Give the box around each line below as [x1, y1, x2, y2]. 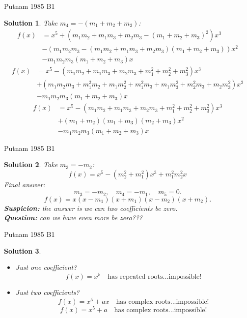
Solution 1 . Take [4, 17, 58, 28]
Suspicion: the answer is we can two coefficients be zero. [4, 202, 178, 213]
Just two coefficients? [15, 287, 80, 297]
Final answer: [4, 179, 45, 189]
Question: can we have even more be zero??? [4, 212, 142, 223]
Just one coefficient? [15, 262, 77, 272]
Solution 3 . [4, 245, 41, 256]
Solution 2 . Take [4, 159, 58, 170]
